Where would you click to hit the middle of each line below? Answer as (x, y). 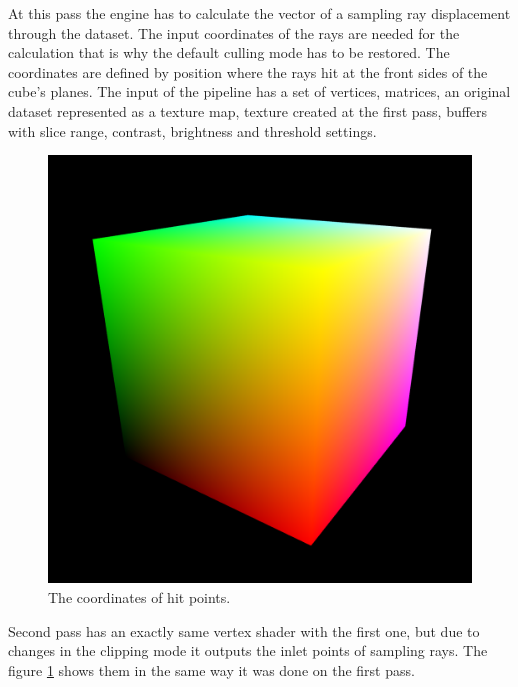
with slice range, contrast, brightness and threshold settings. (192, 130)
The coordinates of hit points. (139, 596)
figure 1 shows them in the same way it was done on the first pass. (211, 669)
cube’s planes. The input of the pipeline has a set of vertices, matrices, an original (259, 91)
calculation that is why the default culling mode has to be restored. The (229, 52)
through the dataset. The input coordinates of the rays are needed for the (234, 32)
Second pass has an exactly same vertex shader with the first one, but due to (244, 630)
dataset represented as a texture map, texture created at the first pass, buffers (248, 110)
